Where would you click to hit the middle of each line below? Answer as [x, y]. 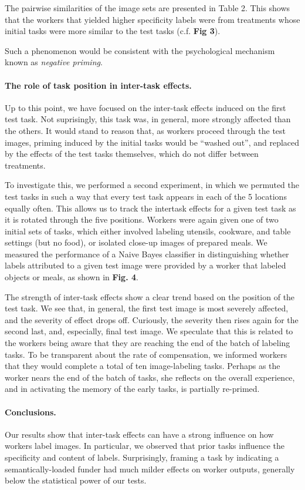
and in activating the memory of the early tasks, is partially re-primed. [132, 389]
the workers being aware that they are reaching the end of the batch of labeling [148, 343]
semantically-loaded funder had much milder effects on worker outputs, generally [150, 469]
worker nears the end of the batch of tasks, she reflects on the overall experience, [150, 377]
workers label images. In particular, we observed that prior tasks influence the [145, 446]
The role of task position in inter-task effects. [98, 85]
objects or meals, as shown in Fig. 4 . [72, 277]
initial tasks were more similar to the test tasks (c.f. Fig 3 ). [113, 31]
